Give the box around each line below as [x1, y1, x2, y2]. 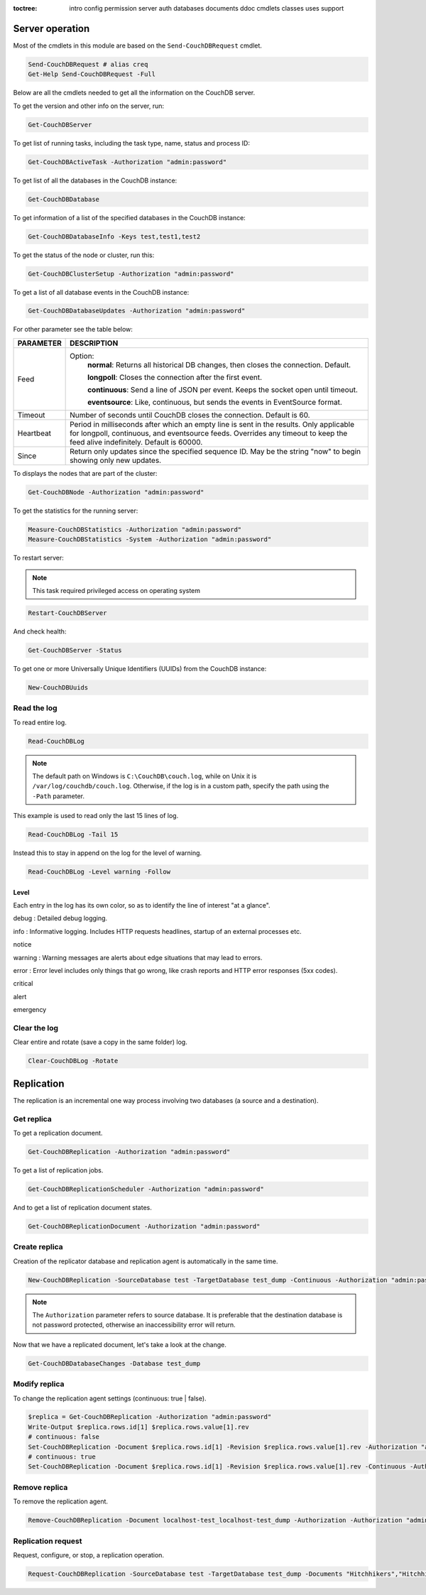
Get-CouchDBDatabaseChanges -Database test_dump [28, 1359, 201, 1367]
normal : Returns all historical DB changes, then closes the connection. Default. [87, 359, 351, 369]
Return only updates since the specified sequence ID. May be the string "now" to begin [70, 446, 361, 456]
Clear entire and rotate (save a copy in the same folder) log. [13, 1038, 187, 1047]
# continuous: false [28, 1433, 99, 1441]
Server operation [13, 22, 90, 35]
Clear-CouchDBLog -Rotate [28, 1057, 119, 1065]
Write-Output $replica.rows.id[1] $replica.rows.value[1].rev [28, 1422, 249, 1431]
